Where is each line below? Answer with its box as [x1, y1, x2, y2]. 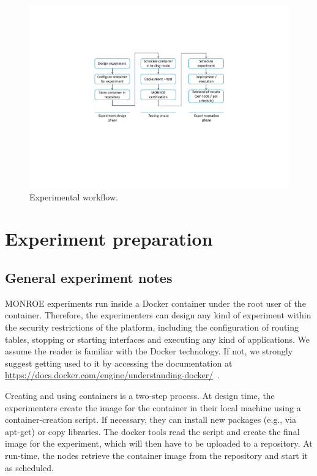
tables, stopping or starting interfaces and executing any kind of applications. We [5, 332, 310, 345]
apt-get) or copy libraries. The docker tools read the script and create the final [5, 425, 300, 438]
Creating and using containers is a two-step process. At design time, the [5, 389, 275, 401]
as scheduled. [5, 461, 54, 474]
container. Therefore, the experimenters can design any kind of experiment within [5, 309, 311, 321]
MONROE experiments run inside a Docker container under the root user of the [5, 296, 306, 309]
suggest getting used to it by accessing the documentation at [5, 356, 233, 369]
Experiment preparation [5, 226, 213, 251]
